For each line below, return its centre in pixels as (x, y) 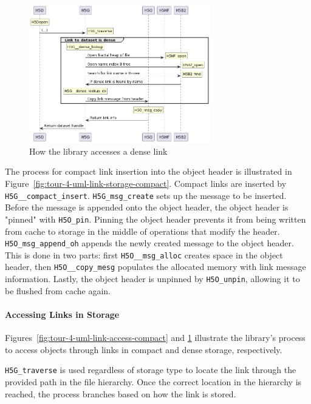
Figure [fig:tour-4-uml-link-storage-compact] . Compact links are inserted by (146, 183)
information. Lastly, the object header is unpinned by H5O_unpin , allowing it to (152, 279)
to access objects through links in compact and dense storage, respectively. (144, 349)
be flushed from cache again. (58, 290)
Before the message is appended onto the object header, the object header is (147, 207)
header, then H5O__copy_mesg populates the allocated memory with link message (155, 267)
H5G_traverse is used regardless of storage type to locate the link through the (151, 370)
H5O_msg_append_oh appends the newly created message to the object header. (149, 243)
